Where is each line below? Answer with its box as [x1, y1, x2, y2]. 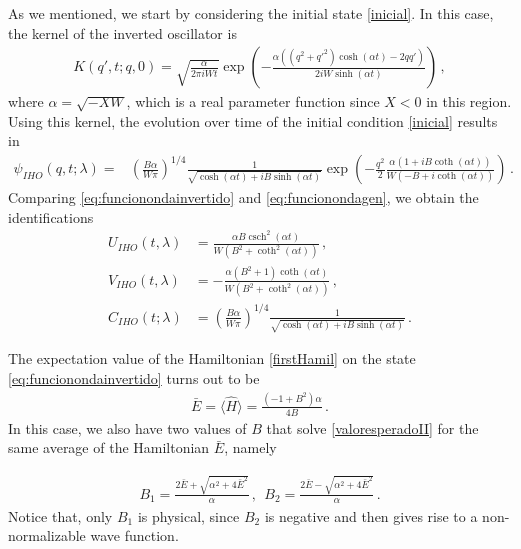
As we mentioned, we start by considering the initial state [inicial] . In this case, [8, 3, 494, 23]
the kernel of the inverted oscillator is [8, 22, 237, 43]
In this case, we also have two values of [8, 417, 247, 438]
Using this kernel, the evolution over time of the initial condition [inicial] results [8, 110, 498, 131]
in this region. [426, 91, 512, 112]
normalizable [8, 525, 86, 546]
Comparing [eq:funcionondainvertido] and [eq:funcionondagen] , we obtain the [8, 187, 479, 208]
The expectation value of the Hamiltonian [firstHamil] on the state [8, 348, 416, 369]
